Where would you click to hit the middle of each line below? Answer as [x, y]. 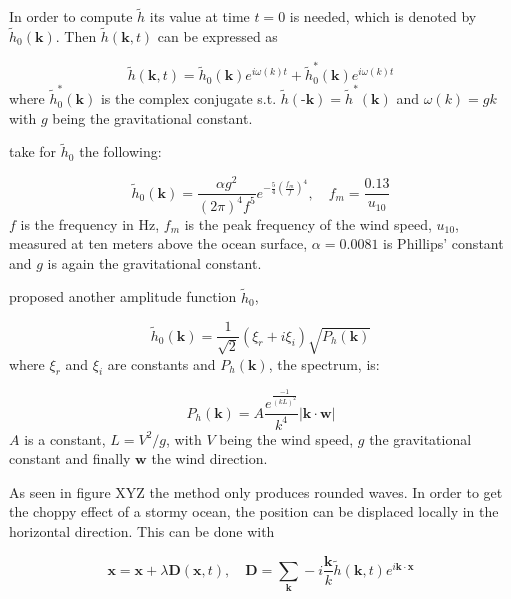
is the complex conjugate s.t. [188, 98]
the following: [120, 151]
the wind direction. [209, 458]
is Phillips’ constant [443, 243]
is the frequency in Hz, [90, 223]
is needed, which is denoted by [383, 16]
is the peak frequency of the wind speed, [308, 223]
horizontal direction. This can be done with [142, 530]
